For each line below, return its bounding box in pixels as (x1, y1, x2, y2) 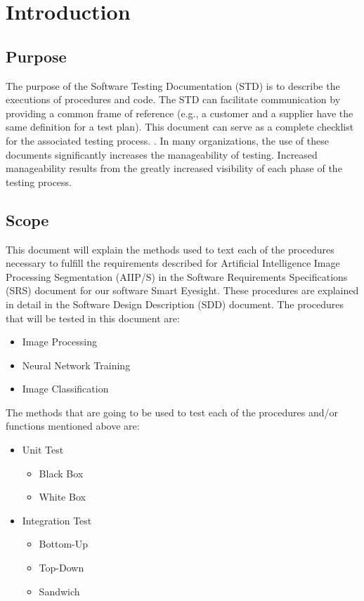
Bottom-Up (39, 536, 89, 551)
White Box (39, 489, 86, 504)
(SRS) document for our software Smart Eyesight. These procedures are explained (6, 283, 359, 298)
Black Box (39, 465, 84, 480)
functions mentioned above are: (6, 418, 140, 433)
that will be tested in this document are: (6, 310, 180, 325)
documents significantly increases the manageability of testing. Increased (6, 147, 318, 161)
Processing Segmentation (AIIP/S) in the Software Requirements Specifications (6, 269, 348, 284)
